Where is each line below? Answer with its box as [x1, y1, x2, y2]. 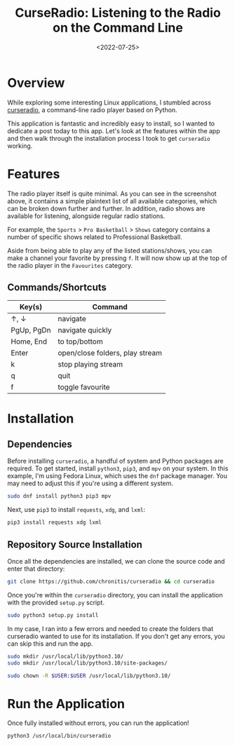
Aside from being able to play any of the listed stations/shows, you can [7, 246, 213, 255]
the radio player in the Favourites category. [7, 261, 133, 269]
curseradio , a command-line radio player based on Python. [7, 105, 177, 114]
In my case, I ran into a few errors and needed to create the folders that [7, 624, 214, 632]
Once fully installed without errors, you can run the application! [7, 719, 189, 727]
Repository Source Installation [7, 538, 142, 550]
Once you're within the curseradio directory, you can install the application [7, 590, 223, 599]
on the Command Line [52, 20, 184, 36]
